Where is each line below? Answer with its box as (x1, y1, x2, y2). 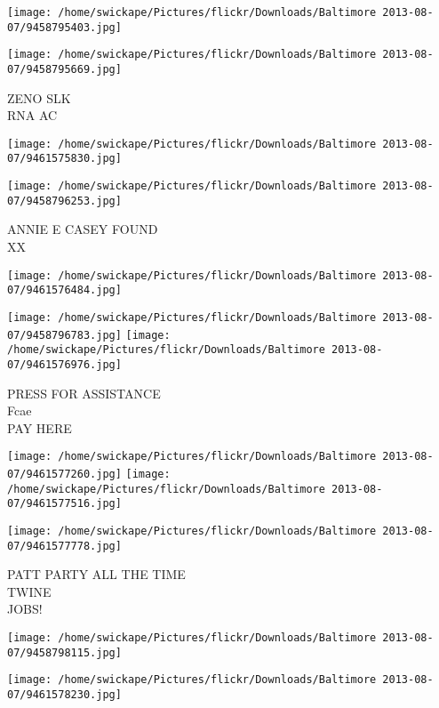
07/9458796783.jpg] (7, 328, 122, 342)
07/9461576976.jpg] (7, 358, 122, 371)
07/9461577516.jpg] (7, 497, 122, 511)
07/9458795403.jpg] (7, 20, 122, 34)
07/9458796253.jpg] (7, 194, 122, 207)
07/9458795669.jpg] (7, 62, 122, 76)
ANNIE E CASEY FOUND (7, 220, 158, 238)
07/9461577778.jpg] (7, 539, 122, 552)
